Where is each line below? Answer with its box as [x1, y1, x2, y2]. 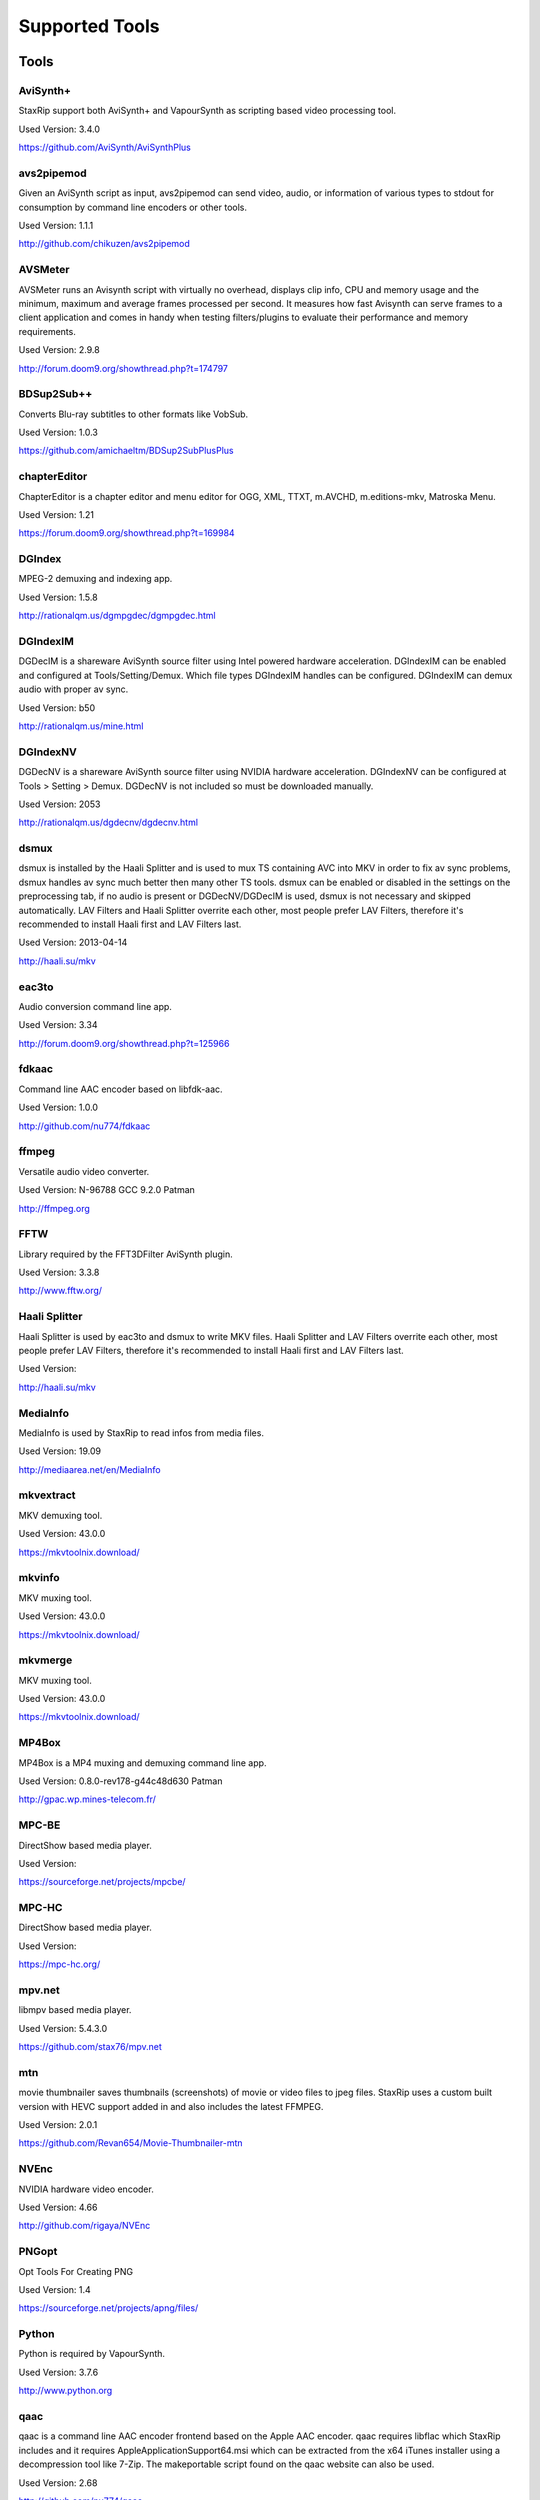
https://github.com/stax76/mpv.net [18, 2041, 162, 2053]
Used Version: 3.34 [18, 1019, 98, 1031]
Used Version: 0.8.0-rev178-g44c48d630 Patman [18, 1775, 223, 1787]
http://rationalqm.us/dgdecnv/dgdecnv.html [18, 816, 199, 829]
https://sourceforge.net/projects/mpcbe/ [18, 1876, 186, 1888]
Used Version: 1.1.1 [18, 220, 94, 232]
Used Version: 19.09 [18, 1445, 102, 1457]
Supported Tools [18, 15, 160, 37]
